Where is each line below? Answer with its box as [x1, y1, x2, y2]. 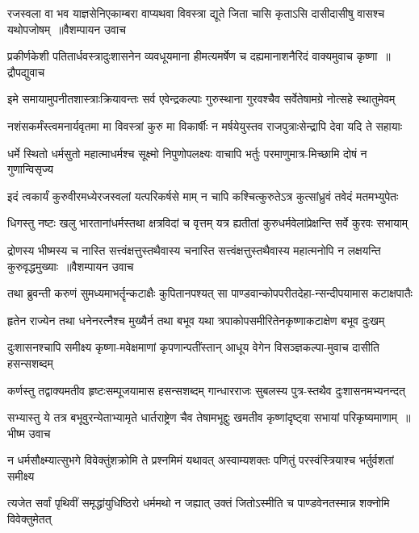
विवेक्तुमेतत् [7, 510, 52, 527]
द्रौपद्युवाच [7, 63, 45, 80]
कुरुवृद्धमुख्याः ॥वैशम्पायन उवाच [7, 257, 134, 274]
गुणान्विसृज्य [7, 160, 54, 177]
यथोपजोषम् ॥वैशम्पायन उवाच [7, 20, 126, 37]
